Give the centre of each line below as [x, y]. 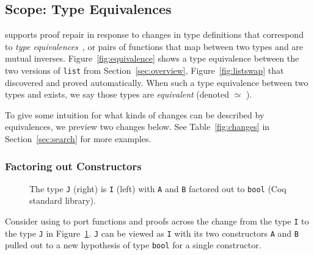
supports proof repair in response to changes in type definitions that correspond [154, 34]
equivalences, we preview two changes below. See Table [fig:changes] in [137, 127]
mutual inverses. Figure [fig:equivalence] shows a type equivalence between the [152, 58]
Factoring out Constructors [73, 166]
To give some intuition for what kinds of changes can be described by [135, 114]
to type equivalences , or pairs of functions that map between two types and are [154, 46]
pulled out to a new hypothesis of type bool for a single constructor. [133, 245]
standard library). [63, 200]
